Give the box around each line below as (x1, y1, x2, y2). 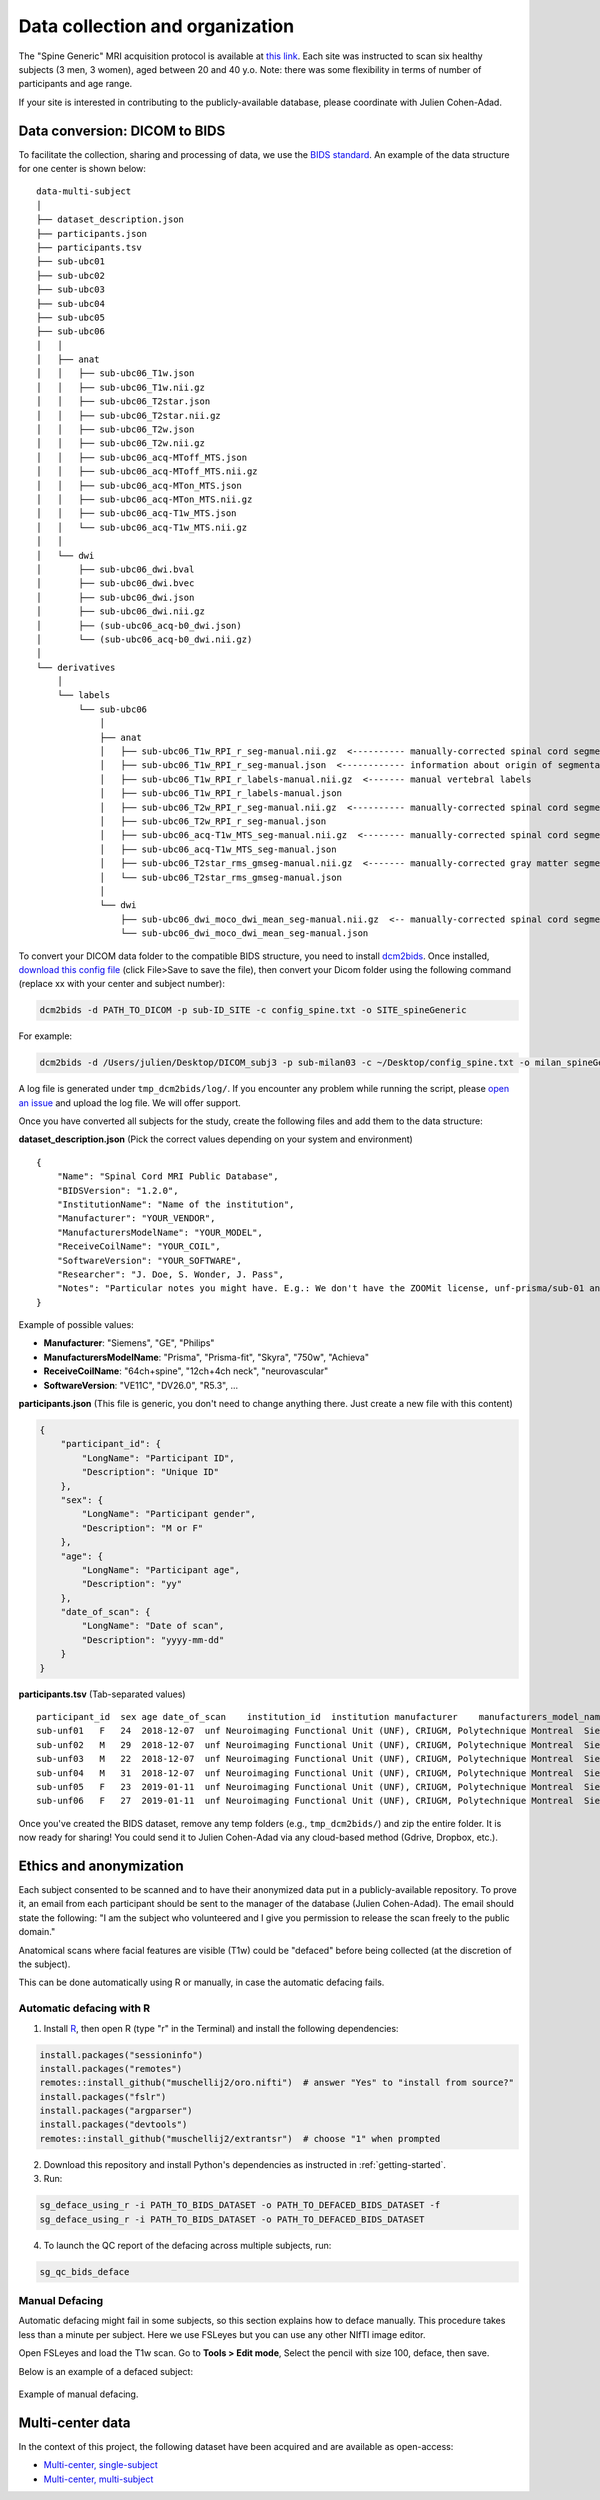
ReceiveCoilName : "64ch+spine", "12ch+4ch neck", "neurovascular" (43, 1365, 329, 1377)
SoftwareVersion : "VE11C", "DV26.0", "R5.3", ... (43, 1379, 239, 1391)
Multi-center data (18, 2414, 131, 2431)
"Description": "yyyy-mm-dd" (81, 1634, 225, 1645)
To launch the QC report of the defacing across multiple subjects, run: (43, 2239, 332, 2251)
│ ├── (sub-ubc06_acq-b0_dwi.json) (36, 620, 242, 631)
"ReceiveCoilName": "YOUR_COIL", (56, 1241, 222, 1252)
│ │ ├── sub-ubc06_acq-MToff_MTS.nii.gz (36, 466, 259, 477)
